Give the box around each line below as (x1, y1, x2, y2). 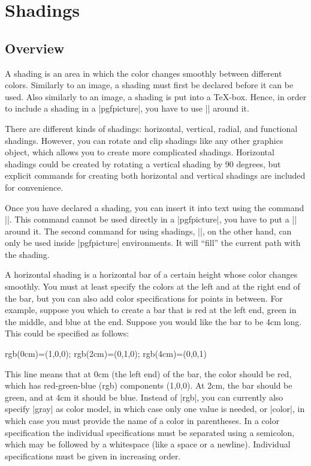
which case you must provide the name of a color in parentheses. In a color (5, 414, 280, 427)
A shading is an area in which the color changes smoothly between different (5, 67, 282, 79)
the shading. (5, 248, 50, 260)
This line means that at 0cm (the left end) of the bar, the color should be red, (5, 367, 292, 380)
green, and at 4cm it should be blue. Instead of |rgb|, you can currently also (5, 390, 283, 403)
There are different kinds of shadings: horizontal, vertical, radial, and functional (5, 122, 298, 134)
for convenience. (5, 181, 64, 193)
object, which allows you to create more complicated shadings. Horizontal (5, 146, 274, 158)
